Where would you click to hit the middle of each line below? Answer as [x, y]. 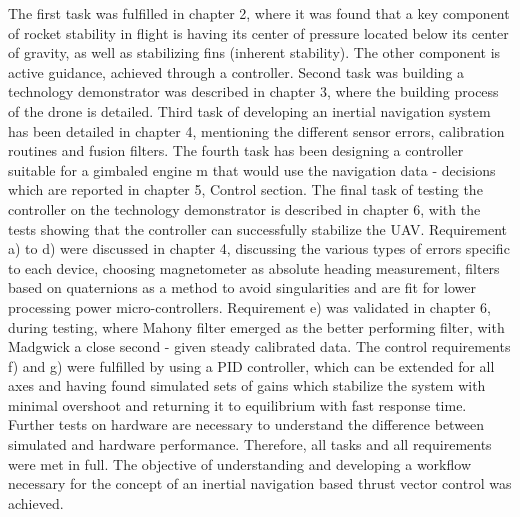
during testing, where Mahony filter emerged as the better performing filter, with [256, 326]
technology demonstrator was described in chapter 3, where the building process [253, 91]
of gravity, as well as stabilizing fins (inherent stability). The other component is [254, 52]
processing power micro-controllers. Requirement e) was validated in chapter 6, [249, 306]
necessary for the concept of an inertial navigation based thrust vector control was [260, 483]
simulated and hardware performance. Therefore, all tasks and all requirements [250, 444]
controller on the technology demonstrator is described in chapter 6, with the [244, 208]
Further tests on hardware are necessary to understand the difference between [246, 424]
